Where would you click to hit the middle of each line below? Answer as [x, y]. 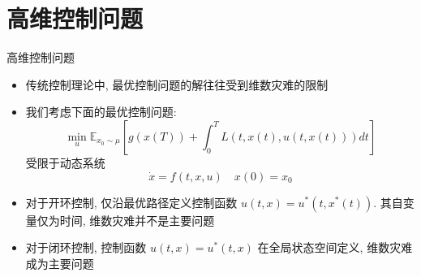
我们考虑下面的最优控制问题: [101, 112]
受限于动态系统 [65, 162]
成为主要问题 [60, 263]
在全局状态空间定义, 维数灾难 [335, 247]
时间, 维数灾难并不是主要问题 [137, 220]
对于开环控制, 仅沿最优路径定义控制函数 [131, 202]
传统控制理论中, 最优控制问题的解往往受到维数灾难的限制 [177, 84]
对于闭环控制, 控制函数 [86, 247]
